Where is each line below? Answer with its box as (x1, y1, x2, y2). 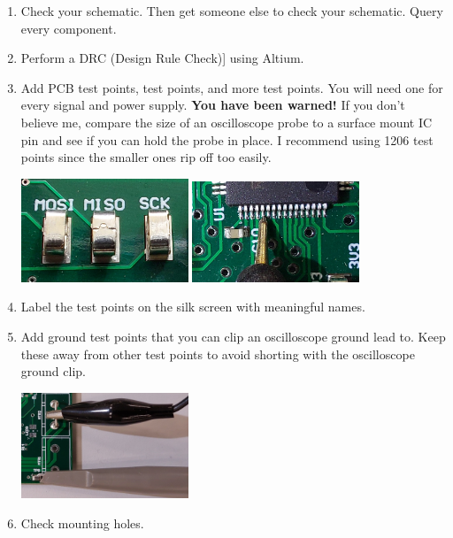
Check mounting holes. (20, 514, 144, 533)
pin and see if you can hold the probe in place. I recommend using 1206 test (20, 130, 434, 149)
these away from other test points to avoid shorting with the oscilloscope (20, 344, 415, 363)
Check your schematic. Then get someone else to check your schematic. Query (20, 2, 443, 19)
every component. (20, 19, 117, 37)
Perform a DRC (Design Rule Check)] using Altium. (20, 49, 304, 67)
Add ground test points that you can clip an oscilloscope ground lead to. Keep (20, 327, 446, 346)
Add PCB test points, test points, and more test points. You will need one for (20, 78, 443, 96)
